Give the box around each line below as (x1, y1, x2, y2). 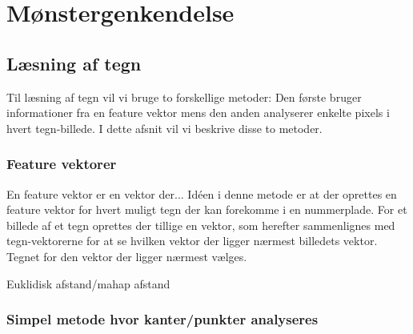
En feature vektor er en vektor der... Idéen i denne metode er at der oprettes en (6, 185, 397, 202)
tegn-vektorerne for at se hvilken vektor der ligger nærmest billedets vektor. (6, 232, 378, 249)
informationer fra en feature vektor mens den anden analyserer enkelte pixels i (6, 104, 390, 121)
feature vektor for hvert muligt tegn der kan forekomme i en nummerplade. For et (6, 201, 407, 218)
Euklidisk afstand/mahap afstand (6, 275, 170, 292)
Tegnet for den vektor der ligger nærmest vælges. (6, 247, 247, 264)
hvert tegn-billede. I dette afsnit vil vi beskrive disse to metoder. (6, 119, 323, 136)
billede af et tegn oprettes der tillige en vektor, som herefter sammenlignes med (6, 216, 395, 233)
